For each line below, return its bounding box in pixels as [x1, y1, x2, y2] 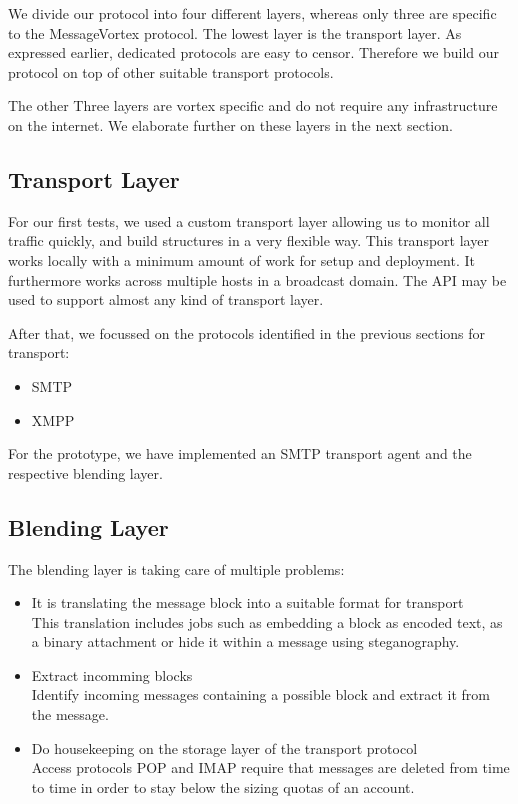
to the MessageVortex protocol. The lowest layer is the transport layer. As [8, 22, 462, 43]
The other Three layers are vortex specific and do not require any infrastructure [8, 95, 498, 116]
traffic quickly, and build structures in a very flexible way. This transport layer [8, 230, 489, 251]
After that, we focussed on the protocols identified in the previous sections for [8, 322, 486, 343]
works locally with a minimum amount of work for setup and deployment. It [8, 249, 475, 270]
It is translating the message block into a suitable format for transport [31, 592, 464, 613]
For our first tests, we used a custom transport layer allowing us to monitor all [8, 210, 490, 231]
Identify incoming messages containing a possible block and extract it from [31, 684, 490, 705]
